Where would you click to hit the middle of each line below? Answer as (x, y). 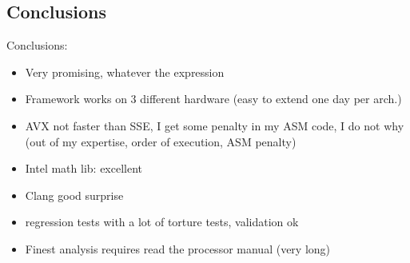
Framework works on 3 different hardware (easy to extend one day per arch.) (213, 99)
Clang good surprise (74, 195)
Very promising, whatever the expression (125, 72)
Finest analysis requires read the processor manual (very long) (178, 248)
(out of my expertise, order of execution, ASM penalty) (161, 141)
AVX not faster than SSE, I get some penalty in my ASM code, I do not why (215, 125)
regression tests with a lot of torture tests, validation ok (162, 222)
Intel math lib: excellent (84, 168)
